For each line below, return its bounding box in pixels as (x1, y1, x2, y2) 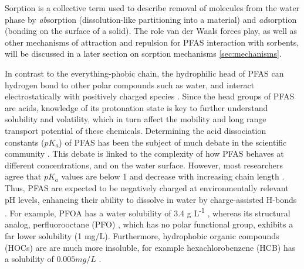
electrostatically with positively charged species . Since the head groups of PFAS (5, 90, 295, 102)
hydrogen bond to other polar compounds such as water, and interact (5, 78, 255, 91)
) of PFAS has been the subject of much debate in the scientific (59, 136, 287, 148)
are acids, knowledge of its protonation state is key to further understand (5, 101, 268, 113)
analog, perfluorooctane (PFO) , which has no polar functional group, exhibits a (5, 218, 293, 230)
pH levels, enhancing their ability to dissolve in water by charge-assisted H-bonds (5, 193, 297, 205)
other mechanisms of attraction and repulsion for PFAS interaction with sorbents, (5, 36, 299, 48)
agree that (5, 170, 42, 182)
